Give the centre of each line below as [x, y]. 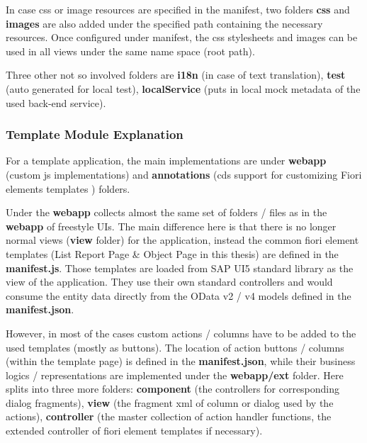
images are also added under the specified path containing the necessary [164, 23]
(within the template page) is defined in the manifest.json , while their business [181, 361]
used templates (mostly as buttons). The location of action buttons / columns [175, 347]
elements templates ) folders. [68, 188]
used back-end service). [56, 102]
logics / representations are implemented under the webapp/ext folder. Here [175, 375]
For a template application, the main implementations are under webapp [166, 161]
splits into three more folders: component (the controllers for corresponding [173, 389]
